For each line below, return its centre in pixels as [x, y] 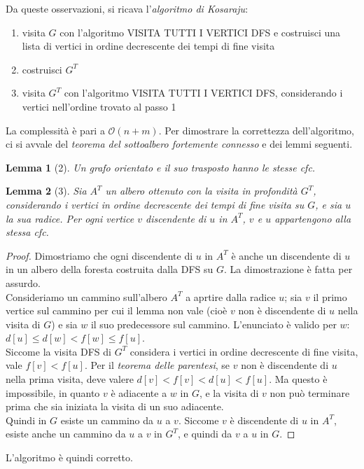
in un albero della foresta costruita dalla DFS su [110, 269]
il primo [330, 296]
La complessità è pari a [55, 130]
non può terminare [310, 392]
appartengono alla [313, 218]
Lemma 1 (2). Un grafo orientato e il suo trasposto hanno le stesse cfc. [161, 167]
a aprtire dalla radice [231, 296]
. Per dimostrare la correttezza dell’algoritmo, [257, 130]
